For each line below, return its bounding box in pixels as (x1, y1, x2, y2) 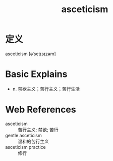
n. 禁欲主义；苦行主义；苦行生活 (12, 86, 80, 92)
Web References (5, 104, 77, 115)
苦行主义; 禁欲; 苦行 (18, 127, 59, 133)
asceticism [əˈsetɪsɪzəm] (5, 51, 56, 57)
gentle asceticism (5, 132, 42, 138)
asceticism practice (5, 144, 46, 150)
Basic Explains (5, 68, 68, 80)
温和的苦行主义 (18, 138, 49, 144)
